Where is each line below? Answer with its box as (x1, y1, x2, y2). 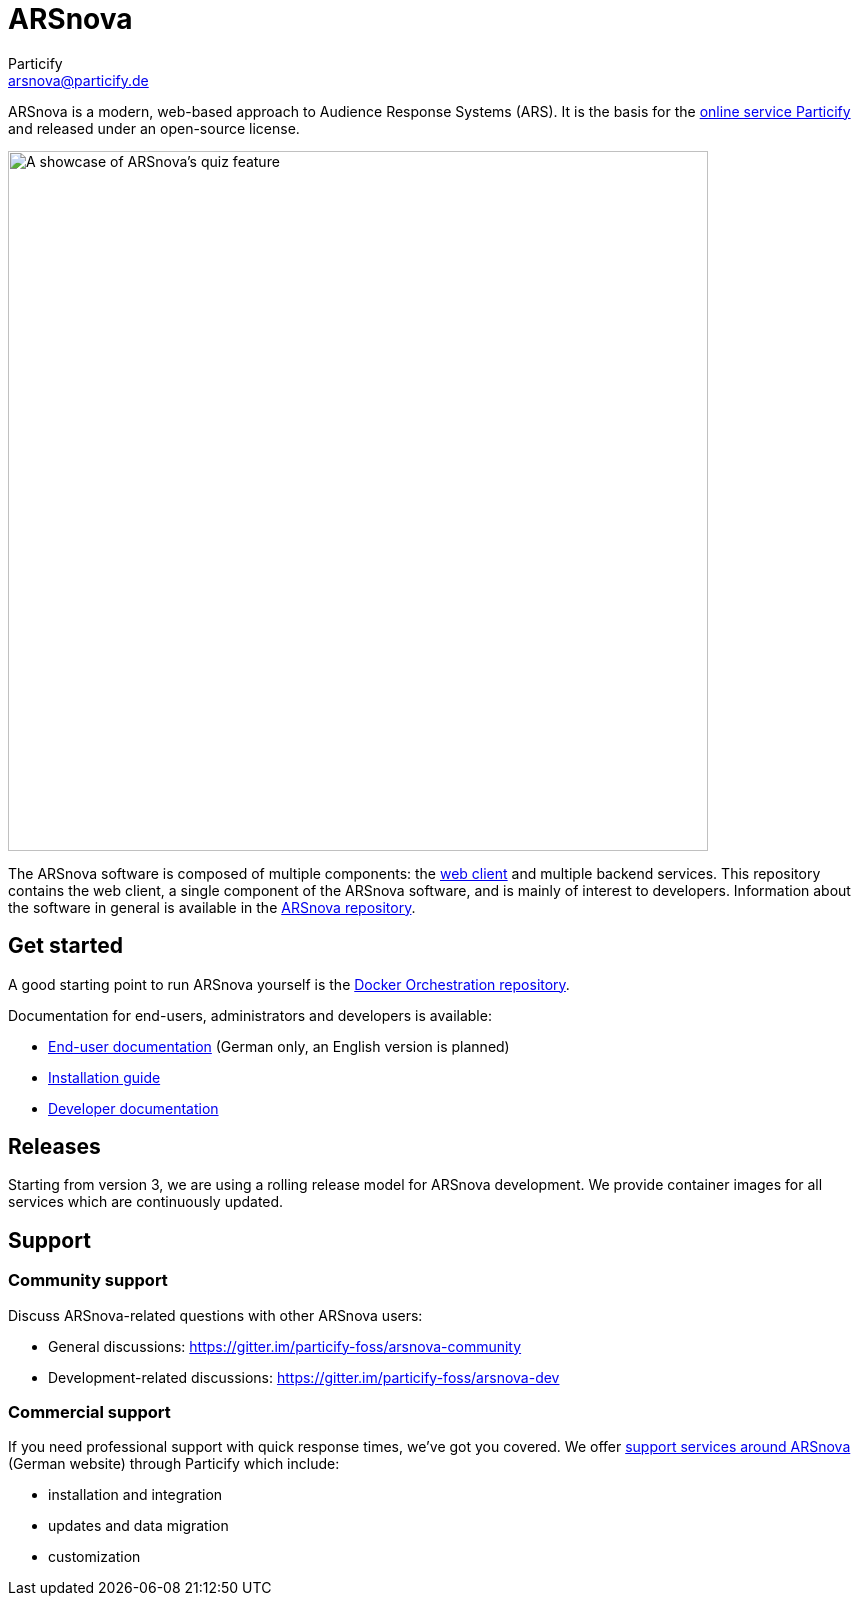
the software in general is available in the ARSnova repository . (8, 898, 416, 916)
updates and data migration (48, 1517, 229, 1535)
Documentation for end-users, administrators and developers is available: (8, 1006, 492, 1024)
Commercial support (8, 1402, 171, 1423)
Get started (8, 933, 123, 959)
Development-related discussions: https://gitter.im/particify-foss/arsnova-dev (48, 1368, 560, 1386)
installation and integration (48, 1486, 223, 1504)
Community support (8, 1270, 168, 1291)
